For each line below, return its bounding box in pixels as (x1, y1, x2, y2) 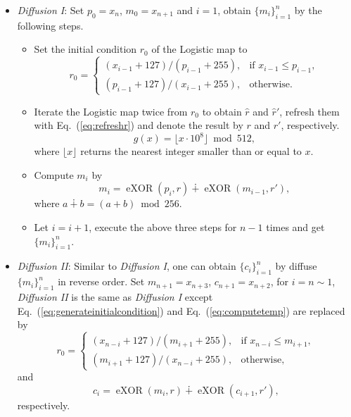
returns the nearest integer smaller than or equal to (80, 144, 302, 158)
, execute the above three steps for (89, 220, 237, 235)
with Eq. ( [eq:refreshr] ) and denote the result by (34, 118, 243, 132)
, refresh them (279, 104, 340, 118)
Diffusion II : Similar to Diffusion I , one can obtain (17, 259, 236, 273)
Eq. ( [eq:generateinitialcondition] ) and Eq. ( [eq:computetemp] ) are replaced (17, 303, 345, 318)
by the (294, 3, 322, 17)
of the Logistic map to (151, 42, 248, 56)
